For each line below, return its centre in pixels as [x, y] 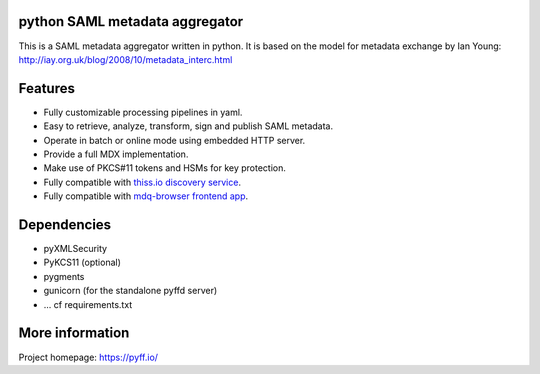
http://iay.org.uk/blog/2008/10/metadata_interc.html [125, 59]
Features [46, 88]
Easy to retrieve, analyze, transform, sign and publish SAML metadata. [188, 126]
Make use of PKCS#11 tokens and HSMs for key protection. [165, 168]
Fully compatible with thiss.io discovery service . [142, 182]
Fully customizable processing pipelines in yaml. [143, 112]
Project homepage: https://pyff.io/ [88, 357]
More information [74, 333]
